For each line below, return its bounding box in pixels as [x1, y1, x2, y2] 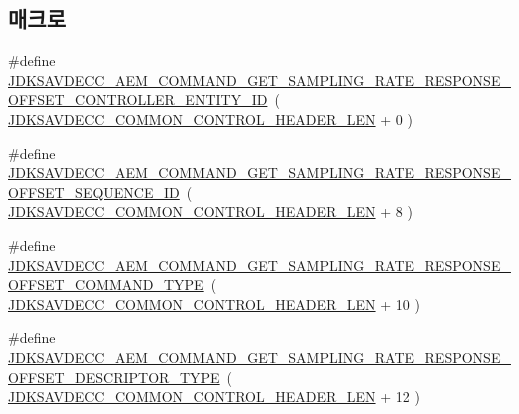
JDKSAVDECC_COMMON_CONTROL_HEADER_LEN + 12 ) [8, 386, 420, 407]
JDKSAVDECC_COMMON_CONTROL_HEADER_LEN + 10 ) [8, 293, 420, 314]
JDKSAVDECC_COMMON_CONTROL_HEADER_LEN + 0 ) [8, 108, 413, 129]
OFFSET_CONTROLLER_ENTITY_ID [8, 89, 268, 110]
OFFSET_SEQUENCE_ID [8, 181, 180, 202]
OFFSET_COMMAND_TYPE [8, 274, 204, 295]
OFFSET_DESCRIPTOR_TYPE [8, 366, 220, 387]
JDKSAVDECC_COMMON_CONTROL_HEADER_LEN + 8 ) [8, 201, 413, 222]
